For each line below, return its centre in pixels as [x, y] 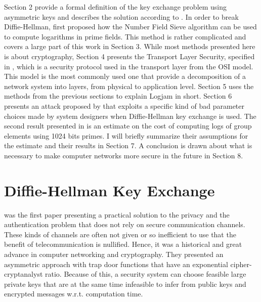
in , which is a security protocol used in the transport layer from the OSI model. [129, 66]
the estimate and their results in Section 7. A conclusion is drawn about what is [128, 145]
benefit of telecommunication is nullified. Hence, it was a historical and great [123, 244]
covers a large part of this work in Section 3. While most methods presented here [130, 46]
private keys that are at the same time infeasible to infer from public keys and [125, 284]
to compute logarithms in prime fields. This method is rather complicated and [125, 36]
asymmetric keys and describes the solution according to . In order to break [121, 16]
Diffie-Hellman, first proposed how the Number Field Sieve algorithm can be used [130, 27]
